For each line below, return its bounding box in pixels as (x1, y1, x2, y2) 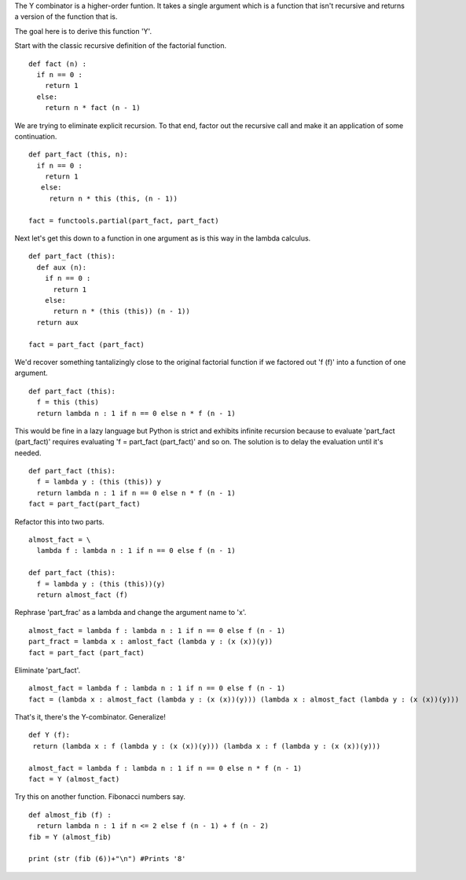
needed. (14, 448, 42, 458)
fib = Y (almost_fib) (28, 832, 112, 841)
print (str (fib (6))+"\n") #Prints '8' (28, 854, 186, 863)
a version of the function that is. (14, 12, 118, 21)
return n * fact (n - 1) (44, 103, 141, 112)
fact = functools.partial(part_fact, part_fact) (28, 216, 219, 225)
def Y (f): (28, 731, 71, 739)
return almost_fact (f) (36, 590, 129, 599)
